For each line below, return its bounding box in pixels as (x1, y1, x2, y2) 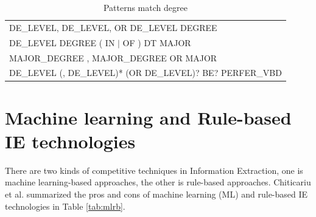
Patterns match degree (103, 1, 188, 13)
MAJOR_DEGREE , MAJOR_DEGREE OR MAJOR (9, 51, 217, 64)
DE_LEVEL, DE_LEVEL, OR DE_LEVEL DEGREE (9, 21, 217, 33)
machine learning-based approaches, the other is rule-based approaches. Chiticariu (5, 176, 311, 188)
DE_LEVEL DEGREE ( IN (9, 36, 115, 49)
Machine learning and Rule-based (5, 105, 292, 129)
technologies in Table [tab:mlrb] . (5, 199, 125, 212)
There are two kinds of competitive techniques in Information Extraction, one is (5, 164, 303, 176)
